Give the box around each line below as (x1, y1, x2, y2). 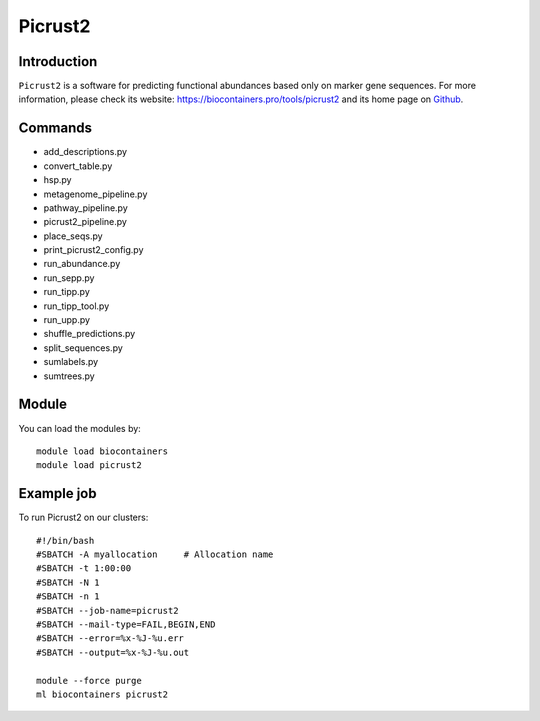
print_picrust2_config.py (43, 244, 144, 256)
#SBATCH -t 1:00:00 (36, 563, 132, 574)
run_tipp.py (43, 286, 90, 298)
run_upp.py (43, 314, 90, 326)
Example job (18, 485, 97, 502)
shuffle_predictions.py (43, 328, 136, 340)
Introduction (18, 53, 98, 70)
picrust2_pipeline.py (43, 216, 127, 228)
